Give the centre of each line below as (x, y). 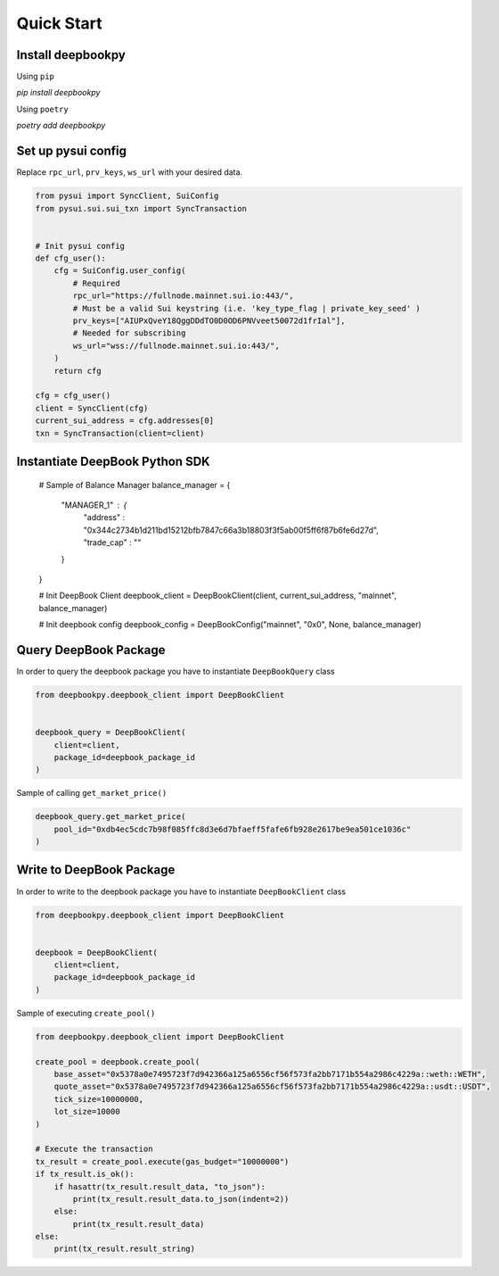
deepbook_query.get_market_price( (110, 817)
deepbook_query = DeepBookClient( (110, 733)
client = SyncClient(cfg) (92, 408)
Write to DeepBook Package (96, 870)
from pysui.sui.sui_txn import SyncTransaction (141, 208)
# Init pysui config (80, 246)
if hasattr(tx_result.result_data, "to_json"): (160, 1186)
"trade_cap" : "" (112, 543)
